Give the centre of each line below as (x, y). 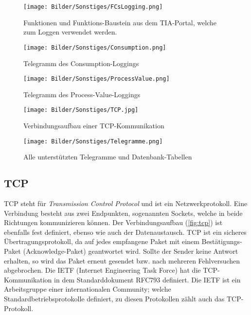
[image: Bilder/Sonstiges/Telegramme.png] (93, 141)
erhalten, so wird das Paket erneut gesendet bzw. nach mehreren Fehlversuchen (122, 260)
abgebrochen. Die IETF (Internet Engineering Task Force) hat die (102, 270)
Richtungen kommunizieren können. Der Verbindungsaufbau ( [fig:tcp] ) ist (113, 222)
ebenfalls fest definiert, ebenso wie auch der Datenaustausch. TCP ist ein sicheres (125, 232)
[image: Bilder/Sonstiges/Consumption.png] (95, 47)
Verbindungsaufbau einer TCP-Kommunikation (94, 125)
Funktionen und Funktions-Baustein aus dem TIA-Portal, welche (120, 22)
